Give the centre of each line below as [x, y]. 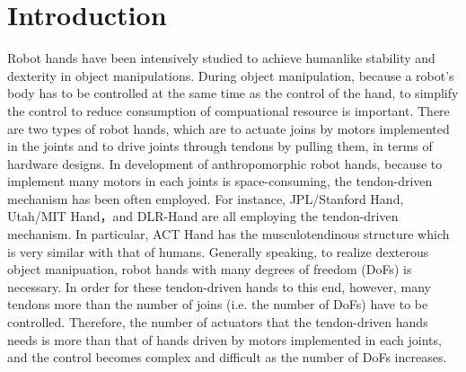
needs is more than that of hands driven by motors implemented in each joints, [224, 339]
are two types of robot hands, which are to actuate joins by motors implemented [229, 128]
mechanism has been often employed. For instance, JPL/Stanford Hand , [206, 198]
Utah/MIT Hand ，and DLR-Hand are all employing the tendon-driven [203, 216]
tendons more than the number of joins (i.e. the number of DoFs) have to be [218, 304]
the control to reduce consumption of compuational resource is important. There [229, 110]
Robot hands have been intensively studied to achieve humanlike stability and [221, 58]
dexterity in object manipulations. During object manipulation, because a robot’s [231, 75]
